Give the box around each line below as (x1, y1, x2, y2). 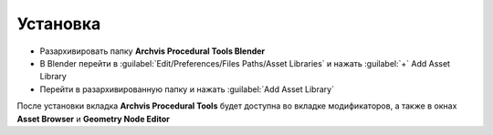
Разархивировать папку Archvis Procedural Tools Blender (39, 46, 266, 57)
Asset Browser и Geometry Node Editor (16, 113, 171, 124)
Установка (16, 14, 101, 34)
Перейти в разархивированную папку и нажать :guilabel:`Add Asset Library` (39, 83, 335, 95)
